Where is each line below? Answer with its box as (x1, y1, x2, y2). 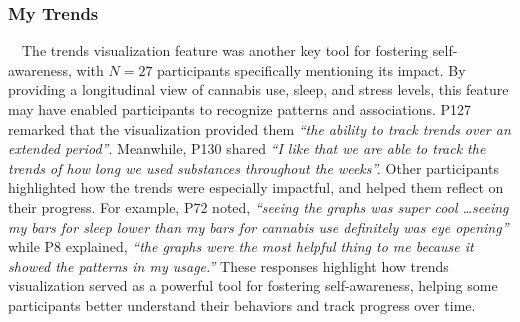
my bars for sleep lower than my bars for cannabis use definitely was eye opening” (8, 216, 509, 237)
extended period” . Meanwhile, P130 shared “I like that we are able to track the (8, 138, 486, 159)
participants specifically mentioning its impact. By (157, 59, 466, 80)
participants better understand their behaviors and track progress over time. (8, 294, 476, 315)
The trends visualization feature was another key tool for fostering (21, 40, 429, 61)
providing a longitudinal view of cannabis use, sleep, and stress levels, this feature (8, 79, 509, 100)
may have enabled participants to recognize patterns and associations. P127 (8, 99, 472, 119)
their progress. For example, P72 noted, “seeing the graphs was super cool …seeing (8, 196, 509, 217)
